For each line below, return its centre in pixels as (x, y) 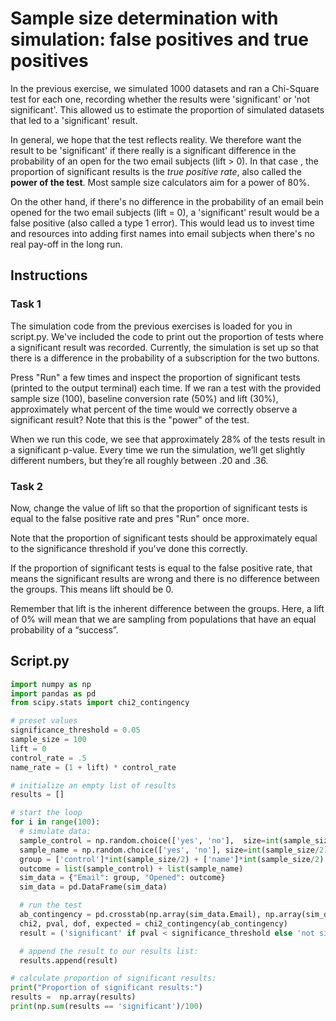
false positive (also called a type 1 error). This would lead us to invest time (162, 223)
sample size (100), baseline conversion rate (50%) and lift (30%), (144, 398)
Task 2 (27, 486)
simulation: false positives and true (159, 39)
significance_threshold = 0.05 (75, 730)
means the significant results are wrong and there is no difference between (165, 578)
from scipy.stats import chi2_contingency (100, 703)
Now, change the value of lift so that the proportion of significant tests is (159, 508)
